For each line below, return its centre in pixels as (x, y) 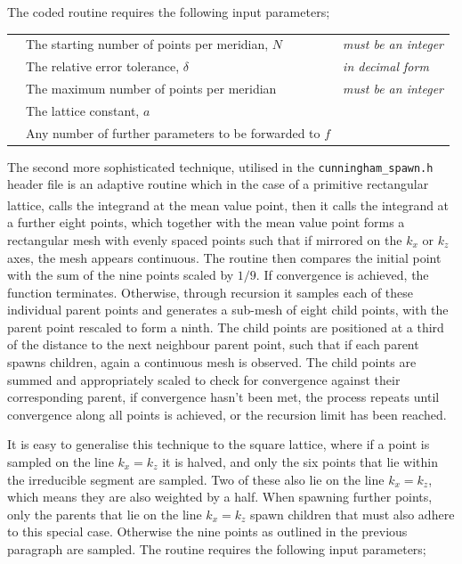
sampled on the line (61, 462)
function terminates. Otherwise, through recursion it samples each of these (211, 292)
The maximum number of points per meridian (151, 89)
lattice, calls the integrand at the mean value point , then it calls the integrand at (228, 204)
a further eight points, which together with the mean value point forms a (206, 222)
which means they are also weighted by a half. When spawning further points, (220, 497)
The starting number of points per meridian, (147, 44)
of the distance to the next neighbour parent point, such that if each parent (213, 344)
